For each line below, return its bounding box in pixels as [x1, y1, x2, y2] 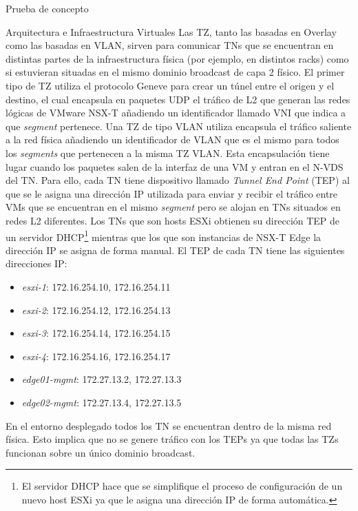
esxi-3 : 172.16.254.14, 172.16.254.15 [21, 326, 171, 340]
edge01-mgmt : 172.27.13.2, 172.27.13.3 [21, 372, 182, 386]
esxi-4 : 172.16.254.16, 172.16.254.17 [21, 348, 171, 363]
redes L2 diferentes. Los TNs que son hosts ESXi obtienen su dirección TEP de [6, 213, 340, 227]
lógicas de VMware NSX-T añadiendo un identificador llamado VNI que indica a [6, 105, 346, 120]
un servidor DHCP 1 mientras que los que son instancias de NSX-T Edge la [6, 227, 322, 244]
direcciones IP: [6, 256, 67, 271]
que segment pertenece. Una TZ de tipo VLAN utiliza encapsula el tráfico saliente [6, 118, 352, 133]
